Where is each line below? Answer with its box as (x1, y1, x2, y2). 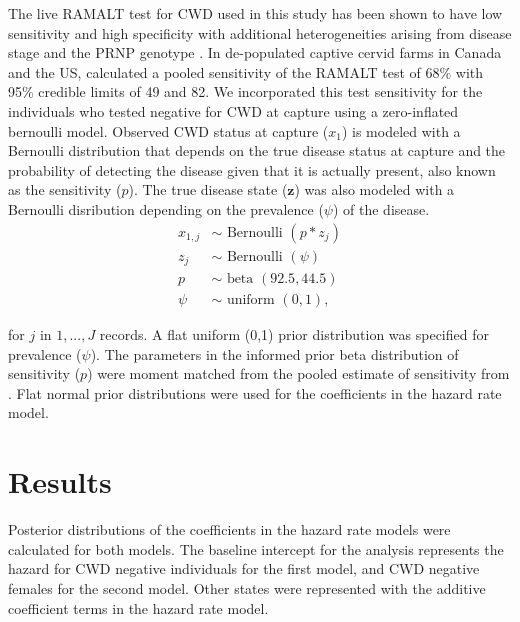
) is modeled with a (341, 120, 461, 141)
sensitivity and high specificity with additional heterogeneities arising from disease (8, 22, 512, 43)
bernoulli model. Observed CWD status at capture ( (8, 120, 329, 141)
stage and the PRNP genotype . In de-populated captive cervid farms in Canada (8, 42, 502, 63)
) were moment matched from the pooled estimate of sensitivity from (87, 363, 510, 384)
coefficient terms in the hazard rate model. (8, 597, 269, 618)
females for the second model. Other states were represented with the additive (8, 577, 486, 598)
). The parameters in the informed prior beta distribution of (90, 343, 459, 364)
